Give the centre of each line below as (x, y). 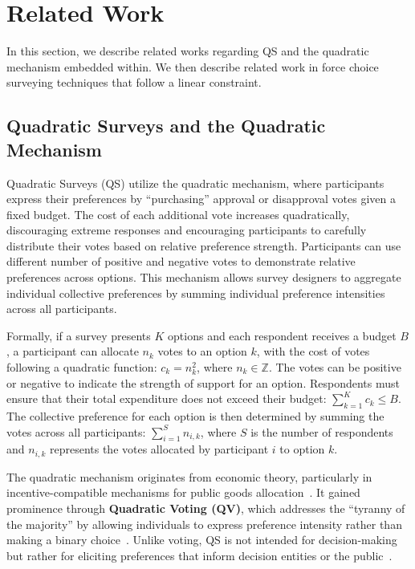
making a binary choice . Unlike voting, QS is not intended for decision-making (202, 540)
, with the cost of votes (313, 351)
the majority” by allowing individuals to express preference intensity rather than (204, 524)
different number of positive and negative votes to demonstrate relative (181, 261)
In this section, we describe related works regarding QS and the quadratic (188, 51)
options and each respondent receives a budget (282, 335)
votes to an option (202, 351)
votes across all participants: (76, 431)
